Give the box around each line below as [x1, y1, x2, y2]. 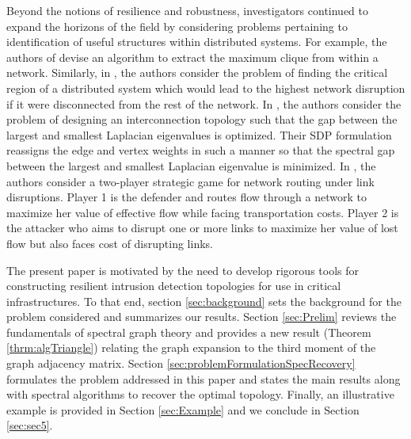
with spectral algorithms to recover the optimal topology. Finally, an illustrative [6, 386, 394, 403]
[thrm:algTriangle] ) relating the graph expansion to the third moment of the [6, 339, 376, 356]
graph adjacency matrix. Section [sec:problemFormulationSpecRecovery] [6, 355, 356, 372]
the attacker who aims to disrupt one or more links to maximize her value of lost [6, 219, 398, 236]
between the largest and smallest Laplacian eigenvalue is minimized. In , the [6, 157, 376, 174]
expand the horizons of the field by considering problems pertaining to [6, 17, 348, 34]
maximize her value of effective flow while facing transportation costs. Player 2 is [6, 204, 399, 220]
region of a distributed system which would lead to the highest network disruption [6, 79, 405, 96]
